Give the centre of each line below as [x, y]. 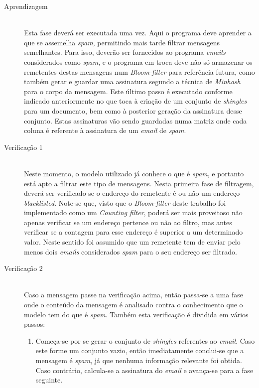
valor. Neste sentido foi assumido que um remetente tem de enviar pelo [132, 242]
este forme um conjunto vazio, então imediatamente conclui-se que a [140, 350]
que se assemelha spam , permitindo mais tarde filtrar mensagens [122, 42]
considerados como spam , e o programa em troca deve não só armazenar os [138, 62]
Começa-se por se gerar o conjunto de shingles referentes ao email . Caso [145, 340]
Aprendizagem [26, 6]
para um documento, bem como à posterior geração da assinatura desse [133, 110]
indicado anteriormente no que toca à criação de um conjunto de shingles [135, 101]
